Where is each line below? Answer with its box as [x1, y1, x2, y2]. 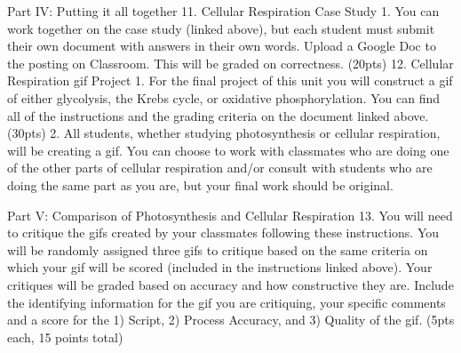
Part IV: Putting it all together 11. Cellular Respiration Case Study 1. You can [7, 2, 440, 20]
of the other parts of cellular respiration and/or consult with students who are [7, 158, 433, 177]
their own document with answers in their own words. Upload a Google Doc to [7, 36, 436, 55]
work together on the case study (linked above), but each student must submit [7, 19, 435, 37]
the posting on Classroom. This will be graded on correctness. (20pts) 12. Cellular [7, 53, 454, 72]
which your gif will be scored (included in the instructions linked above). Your [7, 258, 433, 277]
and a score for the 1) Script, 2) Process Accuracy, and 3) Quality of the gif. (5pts [7, 310, 455, 329]
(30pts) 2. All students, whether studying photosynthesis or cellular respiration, [7, 124, 441, 142]
